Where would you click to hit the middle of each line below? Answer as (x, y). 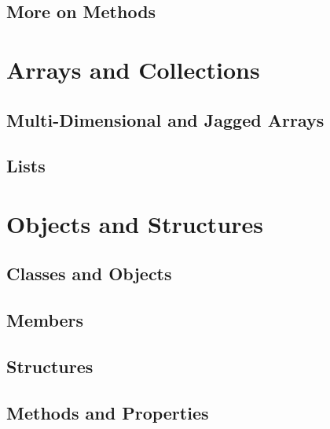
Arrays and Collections (133, 69)
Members (45, 320)
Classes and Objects (89, 274)
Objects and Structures (135, 223)
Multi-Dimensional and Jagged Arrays (165, 119)
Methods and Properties (108, 412)
